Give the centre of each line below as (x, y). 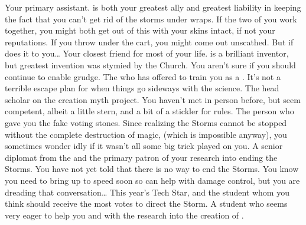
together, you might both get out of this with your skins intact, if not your (140, 30)
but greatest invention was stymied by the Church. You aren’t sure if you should (150, 64)
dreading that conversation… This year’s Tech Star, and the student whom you (147, 192)
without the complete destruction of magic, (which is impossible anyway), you (146, 134)
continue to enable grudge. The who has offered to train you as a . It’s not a (143, 76)
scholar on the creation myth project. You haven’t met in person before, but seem (153, 99)
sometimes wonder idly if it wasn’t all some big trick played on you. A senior (144, 146)
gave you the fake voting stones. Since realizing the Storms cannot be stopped (146, 122)
